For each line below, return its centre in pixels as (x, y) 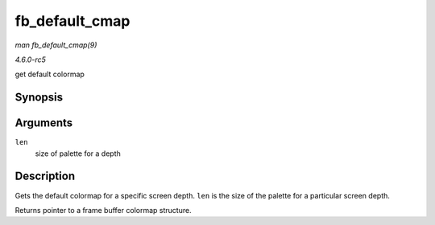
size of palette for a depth (78, 153)
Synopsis (39, 98)
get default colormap (50, 74)
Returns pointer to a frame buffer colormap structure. (104, 210)
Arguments (44, 123)
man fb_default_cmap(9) (56, 45)
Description (45, 176)
